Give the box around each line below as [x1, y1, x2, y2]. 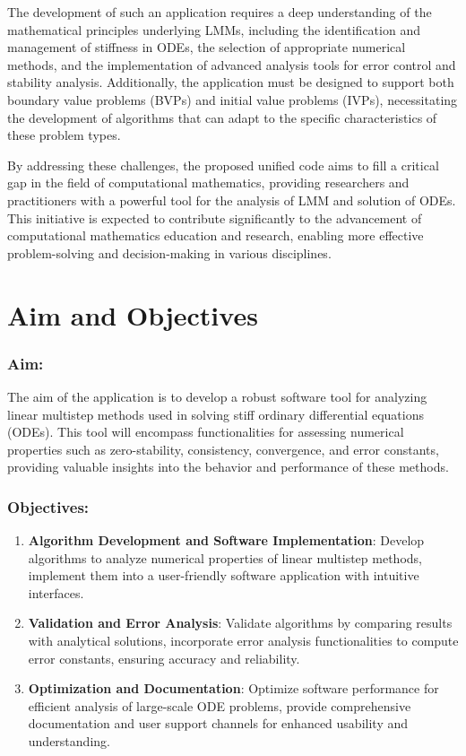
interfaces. [28, 583, 84, 602]
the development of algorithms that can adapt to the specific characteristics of [7, 108, 437, 126]
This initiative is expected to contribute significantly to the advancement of [7, 208, 422, 227]
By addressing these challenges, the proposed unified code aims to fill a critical [7, 155, 439, 174]
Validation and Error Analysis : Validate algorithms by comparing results [28, 613, 453, 632]
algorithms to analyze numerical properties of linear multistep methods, [28, 548, 422, 567]
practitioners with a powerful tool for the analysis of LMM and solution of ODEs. [7, 190, 456, 209]
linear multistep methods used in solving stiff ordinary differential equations [7, 404, 424, 423]
